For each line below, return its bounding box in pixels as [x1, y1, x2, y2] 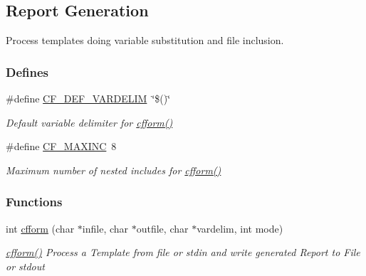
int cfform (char [6, 221, 75, 235]
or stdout [6, 258, 45, 273]
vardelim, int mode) [197, 221, 283, 235]
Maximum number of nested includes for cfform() [6, 162, 221, 177]
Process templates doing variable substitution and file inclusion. [6, 33, 284, 48]
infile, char [82, 221, 129, 235]
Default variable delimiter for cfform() [6, 115, 173, 129]
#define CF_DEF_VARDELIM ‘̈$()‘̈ [6, 91, 171, 106]
